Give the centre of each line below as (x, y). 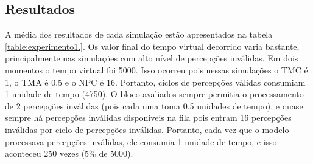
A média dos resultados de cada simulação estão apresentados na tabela (139, 34)
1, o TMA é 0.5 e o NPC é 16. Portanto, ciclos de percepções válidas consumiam (155, 82)
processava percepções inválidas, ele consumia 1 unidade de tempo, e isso (141, 141)
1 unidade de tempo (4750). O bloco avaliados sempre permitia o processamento (154, 94)
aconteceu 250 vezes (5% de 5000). (69, 153)
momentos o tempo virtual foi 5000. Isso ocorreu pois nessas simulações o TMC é (156, 70)
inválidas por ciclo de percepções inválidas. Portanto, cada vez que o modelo (147, 129)
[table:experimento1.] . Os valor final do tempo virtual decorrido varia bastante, (152, 46)
